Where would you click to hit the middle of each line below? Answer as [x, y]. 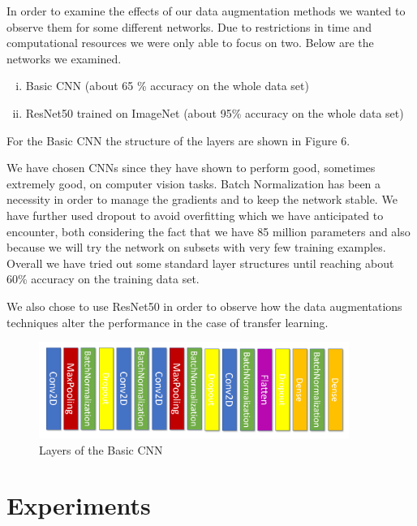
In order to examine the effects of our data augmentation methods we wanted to [206, 11]
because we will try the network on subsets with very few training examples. [196, 247]
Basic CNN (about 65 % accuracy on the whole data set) [167, 86]
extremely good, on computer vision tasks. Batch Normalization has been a [194, 183]
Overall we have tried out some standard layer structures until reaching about [200, 263]
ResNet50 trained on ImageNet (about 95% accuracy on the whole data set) [215, 112]
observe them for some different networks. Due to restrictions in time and [189, 26]
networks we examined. [64, 58]
